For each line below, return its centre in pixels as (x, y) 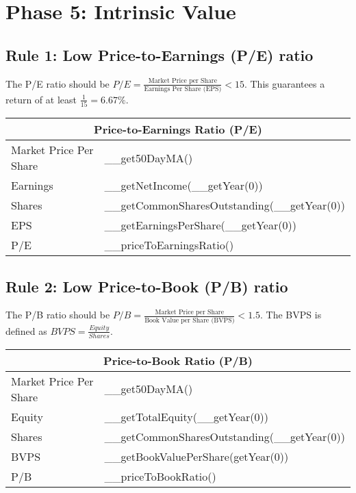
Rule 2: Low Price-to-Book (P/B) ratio (147, 286)
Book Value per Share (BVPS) (190, 320)
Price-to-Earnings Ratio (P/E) (178, 129)
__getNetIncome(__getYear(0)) (183, 186)
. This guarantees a (284, 83)
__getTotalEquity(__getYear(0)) (186, 416)
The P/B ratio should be (58, 315)
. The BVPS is (291, 315)
